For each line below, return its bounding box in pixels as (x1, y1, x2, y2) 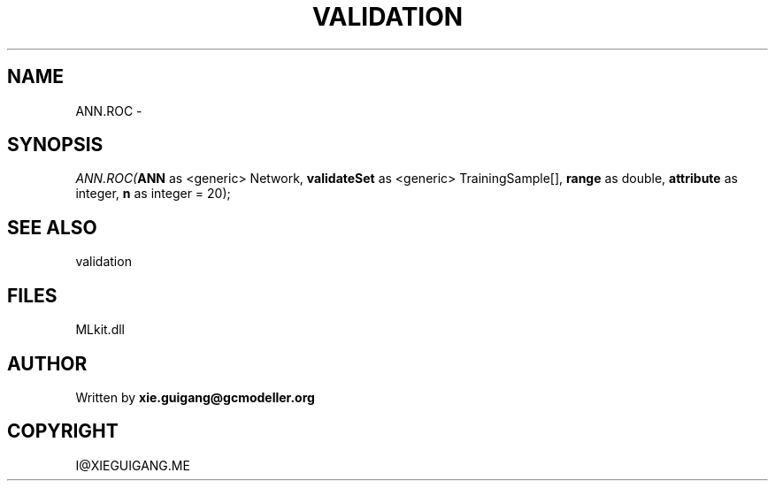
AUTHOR (7, 352, 88, 375)
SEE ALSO (7, 216, 97, 239)
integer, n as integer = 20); (75, 186, 231, 202)
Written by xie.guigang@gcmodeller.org (75, 389, 315, 405)
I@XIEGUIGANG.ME (75, 457, 190, 473)
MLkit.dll (75, 322, 125, 338)
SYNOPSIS (7, 133, 104, 156)
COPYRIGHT (7, 420, 119, 443)
